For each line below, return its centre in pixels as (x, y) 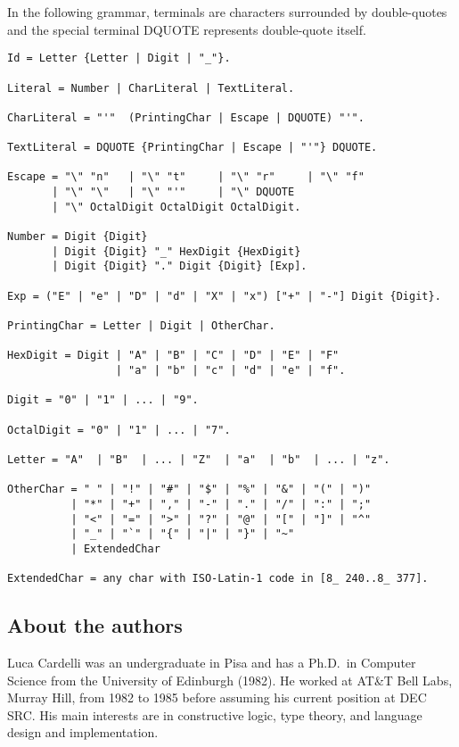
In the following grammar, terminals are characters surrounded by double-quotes (227, 12)
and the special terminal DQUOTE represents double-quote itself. (187, 29)
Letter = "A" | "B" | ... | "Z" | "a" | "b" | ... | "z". (199, 459)
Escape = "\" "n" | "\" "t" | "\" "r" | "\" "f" (186, 177)
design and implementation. (83, 732)
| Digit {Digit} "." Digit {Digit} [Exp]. (180, 266)
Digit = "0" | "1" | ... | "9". (103, 400)
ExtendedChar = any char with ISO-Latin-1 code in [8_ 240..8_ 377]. (218, 579)
